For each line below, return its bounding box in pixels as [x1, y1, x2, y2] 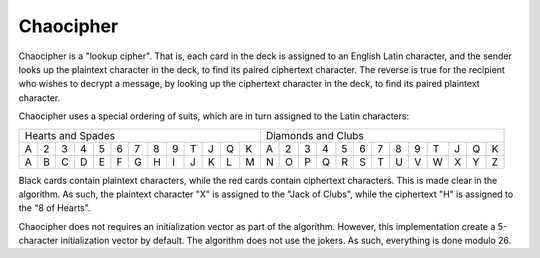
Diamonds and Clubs [265, 128, 364, 142]
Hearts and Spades [24, 128, 115, 142]
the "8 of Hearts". [18, 202, 91, 214]
